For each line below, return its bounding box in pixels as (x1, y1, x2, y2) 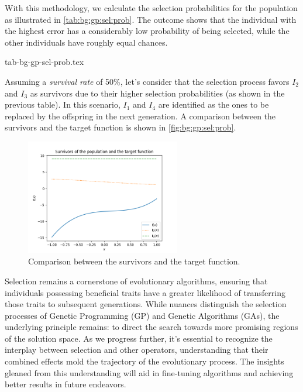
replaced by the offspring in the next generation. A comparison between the (5, 109, 276, 122)
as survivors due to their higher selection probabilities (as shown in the (30, 87, 285, 99)
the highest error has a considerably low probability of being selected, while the (5, 25, 290, 37)
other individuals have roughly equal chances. (5, 36, 168, 48)
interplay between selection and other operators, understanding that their (5, 343, 268, 356)
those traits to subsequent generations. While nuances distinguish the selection (5, 298, 287, 310)
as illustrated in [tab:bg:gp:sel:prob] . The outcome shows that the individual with (5, 13, 297, 25)
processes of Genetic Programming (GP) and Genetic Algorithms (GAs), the (5, 309, 280, 321)
